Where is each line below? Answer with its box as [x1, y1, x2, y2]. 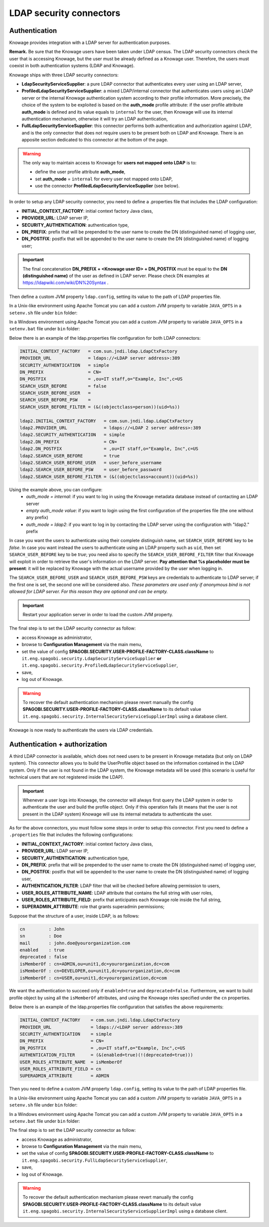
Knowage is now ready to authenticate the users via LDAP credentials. [9, 727, 154, 733]
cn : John [19, 926, 65, 932]
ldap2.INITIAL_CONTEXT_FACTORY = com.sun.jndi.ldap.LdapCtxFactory [19, 418, 193, 423]
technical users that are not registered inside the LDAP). [9, 774, 124, 780]
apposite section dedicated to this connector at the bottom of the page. [21, 137, 168, 143]
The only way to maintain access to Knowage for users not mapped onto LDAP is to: [22, 159, 197, 165]
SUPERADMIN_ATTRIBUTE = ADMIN [19, 1073, 110, 1079]
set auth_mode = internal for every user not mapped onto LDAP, [35, 176, 173, 182]
